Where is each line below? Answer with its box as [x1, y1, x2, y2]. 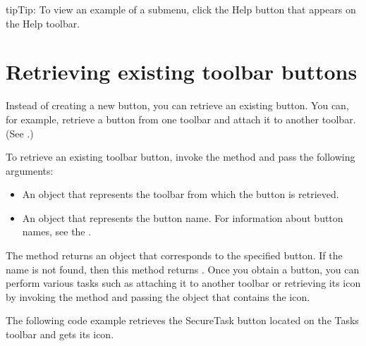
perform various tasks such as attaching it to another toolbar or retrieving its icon [6, 276, 361, 290]
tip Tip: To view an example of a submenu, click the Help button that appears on [6, 2, 356, 16]
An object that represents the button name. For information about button [22, 210, 343, 225]
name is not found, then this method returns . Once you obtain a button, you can [6, 261, 360, 276]
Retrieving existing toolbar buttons [6, 57, 358, 86]
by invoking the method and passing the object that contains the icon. [6, 289, 310, 304]
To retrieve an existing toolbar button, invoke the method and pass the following [6, 149, 355, 164]
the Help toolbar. [6, 16, 80, 30]
